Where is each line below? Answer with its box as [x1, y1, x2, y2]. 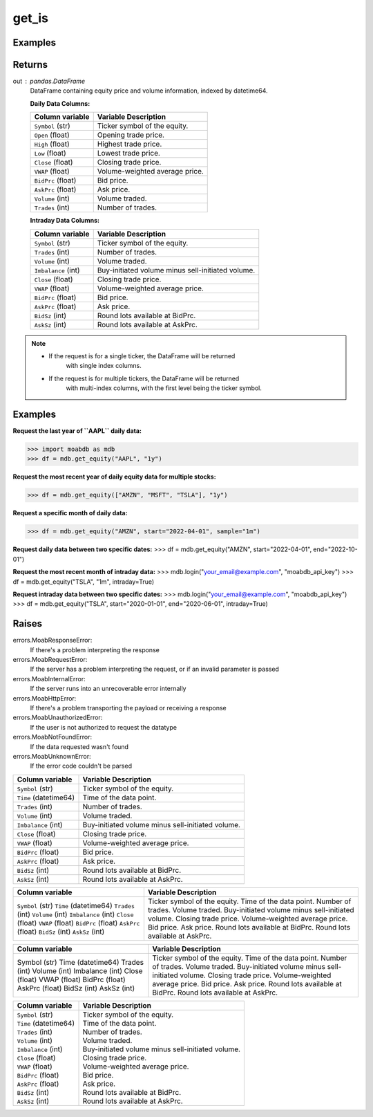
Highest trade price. [97, 139, 162, 149]
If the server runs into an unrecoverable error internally [30, 685, 186, 693]
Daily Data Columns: [30, 99, 90, 107]
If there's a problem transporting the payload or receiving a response [30, 704, 227, 712]
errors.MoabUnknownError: [12, 752, 91, 760]
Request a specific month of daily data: [12, 509, 128, 517]
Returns [12, 59, 48, 71]
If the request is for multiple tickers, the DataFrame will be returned [48, 374, 240, 382]
